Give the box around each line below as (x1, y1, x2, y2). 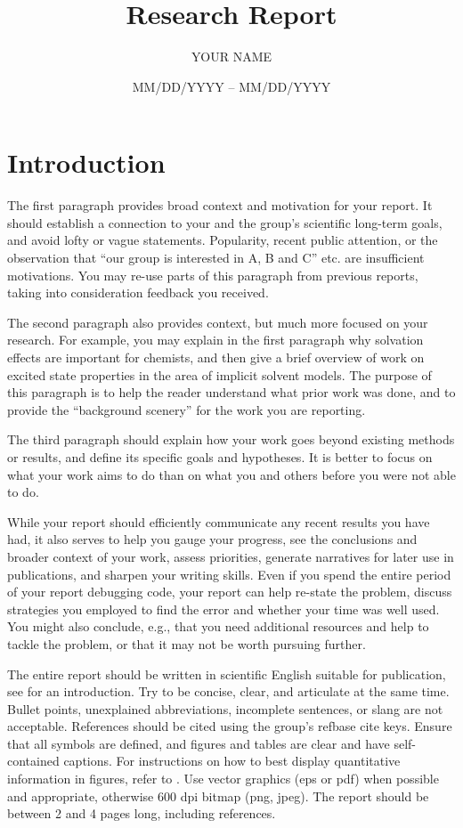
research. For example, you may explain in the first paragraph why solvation (7, 330, 424, 349)
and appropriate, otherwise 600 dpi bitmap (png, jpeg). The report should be (7, 786, 429, 805)
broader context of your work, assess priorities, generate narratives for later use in (7, 547, 454, 565)
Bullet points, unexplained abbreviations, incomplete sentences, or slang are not (7, 699, 443, 718)
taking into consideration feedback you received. (7, 283, 269, 302)
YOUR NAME (191, 47, 272, 66)
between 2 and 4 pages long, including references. (7, 804, 276, 823)
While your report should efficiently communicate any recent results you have (7, 512, 430, 531)
